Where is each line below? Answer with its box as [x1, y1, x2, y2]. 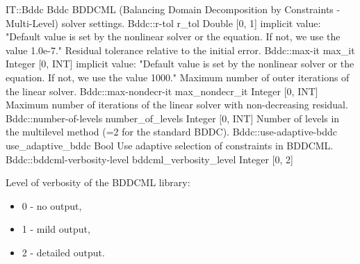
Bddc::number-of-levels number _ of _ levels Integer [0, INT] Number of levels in [6, 110, 340, 125]
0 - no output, [22, 198, 82, 213]
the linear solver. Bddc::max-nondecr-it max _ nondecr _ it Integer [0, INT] [6, 83, 318, 98]
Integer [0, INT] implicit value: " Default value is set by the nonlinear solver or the [6, 56, 354, 71]
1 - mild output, [22, 222, 90, 236]
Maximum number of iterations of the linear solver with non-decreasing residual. [6, 97, 348, 112]
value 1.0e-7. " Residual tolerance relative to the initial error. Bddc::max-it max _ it [6, 42, 355, 57]
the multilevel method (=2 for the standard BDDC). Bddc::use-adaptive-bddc [6, 124, 338, 139]
